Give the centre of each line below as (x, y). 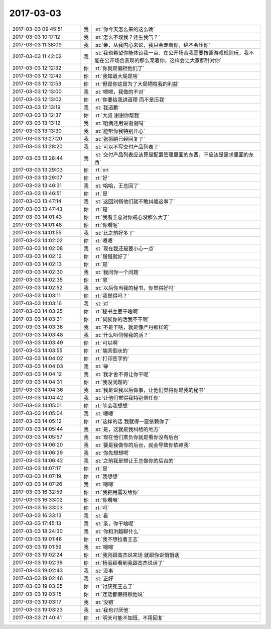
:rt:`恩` (102, 280)
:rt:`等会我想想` (112, 406)
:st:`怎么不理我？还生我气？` (127, 37)
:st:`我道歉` (107, 107)
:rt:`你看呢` (107, 225)
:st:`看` (102, 515)
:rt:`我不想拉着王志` (117, 539)
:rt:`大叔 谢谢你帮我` (117, 115)
